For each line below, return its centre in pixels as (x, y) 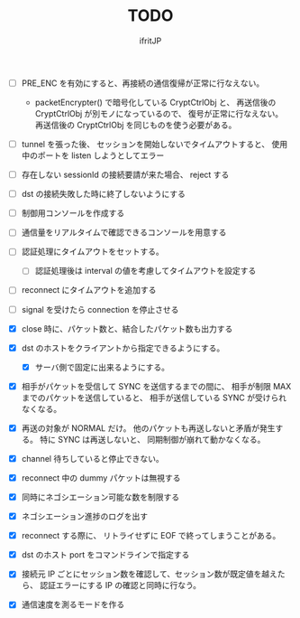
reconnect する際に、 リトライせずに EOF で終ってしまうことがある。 (151, 536)
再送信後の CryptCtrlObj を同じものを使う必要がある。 (136, 125)
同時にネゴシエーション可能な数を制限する (100, 497)
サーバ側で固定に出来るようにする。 (102, 367)
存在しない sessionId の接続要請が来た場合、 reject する (125, 175)
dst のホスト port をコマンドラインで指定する (105, 555)
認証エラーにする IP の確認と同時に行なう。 (120, 585)
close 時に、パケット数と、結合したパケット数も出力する (127, 328)
